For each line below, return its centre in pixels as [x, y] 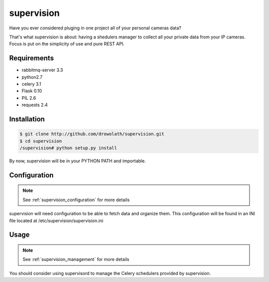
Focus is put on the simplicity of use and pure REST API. [67, 44]
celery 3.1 [31, 84]
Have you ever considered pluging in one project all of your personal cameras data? [95, 28]
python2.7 [32, 77]
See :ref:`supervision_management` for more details [76, 260]
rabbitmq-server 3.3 [42, 70]
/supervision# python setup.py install [68, 148]
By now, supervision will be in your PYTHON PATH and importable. [78, 161]
